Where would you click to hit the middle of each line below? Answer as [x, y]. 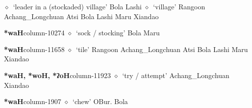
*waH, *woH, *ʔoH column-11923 [58, 75]
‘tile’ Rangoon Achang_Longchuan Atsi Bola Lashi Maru [162, 49]
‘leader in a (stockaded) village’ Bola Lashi [77, 6]
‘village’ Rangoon [179, 6]
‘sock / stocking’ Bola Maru [118, 33]
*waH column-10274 [34, 33]
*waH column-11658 [34, 49]
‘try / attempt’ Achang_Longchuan [176, 75]
